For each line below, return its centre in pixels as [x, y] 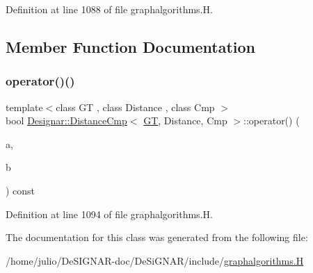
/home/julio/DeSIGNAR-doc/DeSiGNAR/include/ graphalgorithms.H [155, 260]
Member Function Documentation [131, 46]
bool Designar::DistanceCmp [66, 121]
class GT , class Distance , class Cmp [135, 107]
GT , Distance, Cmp [185, 121]
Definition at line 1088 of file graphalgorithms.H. [109, 9]
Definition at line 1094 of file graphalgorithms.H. [109, 214]
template [24, 107]
